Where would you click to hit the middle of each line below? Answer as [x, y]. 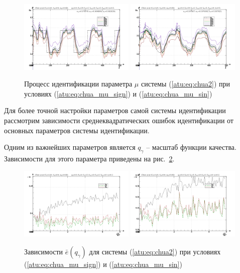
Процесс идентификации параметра [78, 84]
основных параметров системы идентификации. [77, 130]
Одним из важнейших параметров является [70, 147]
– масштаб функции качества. [191, 147]
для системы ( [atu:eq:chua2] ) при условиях [155, 251]
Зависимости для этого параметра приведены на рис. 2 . [89, 158]
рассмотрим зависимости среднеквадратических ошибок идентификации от [119, 120]
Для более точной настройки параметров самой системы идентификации [115, 110]
